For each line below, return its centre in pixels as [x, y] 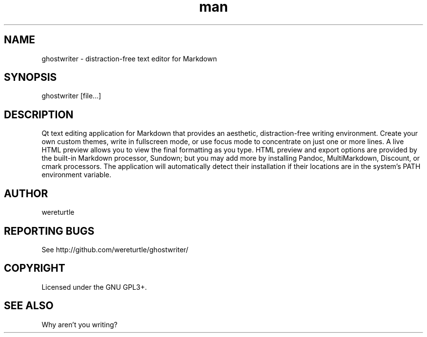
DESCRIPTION [39, 114]
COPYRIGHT [35, 268]
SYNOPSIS [30, 77]
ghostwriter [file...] [71, 96]
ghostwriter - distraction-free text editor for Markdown [129, 58]
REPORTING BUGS [49, 231]
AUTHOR [26, 193]
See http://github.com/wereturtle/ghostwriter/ [115, 249]
